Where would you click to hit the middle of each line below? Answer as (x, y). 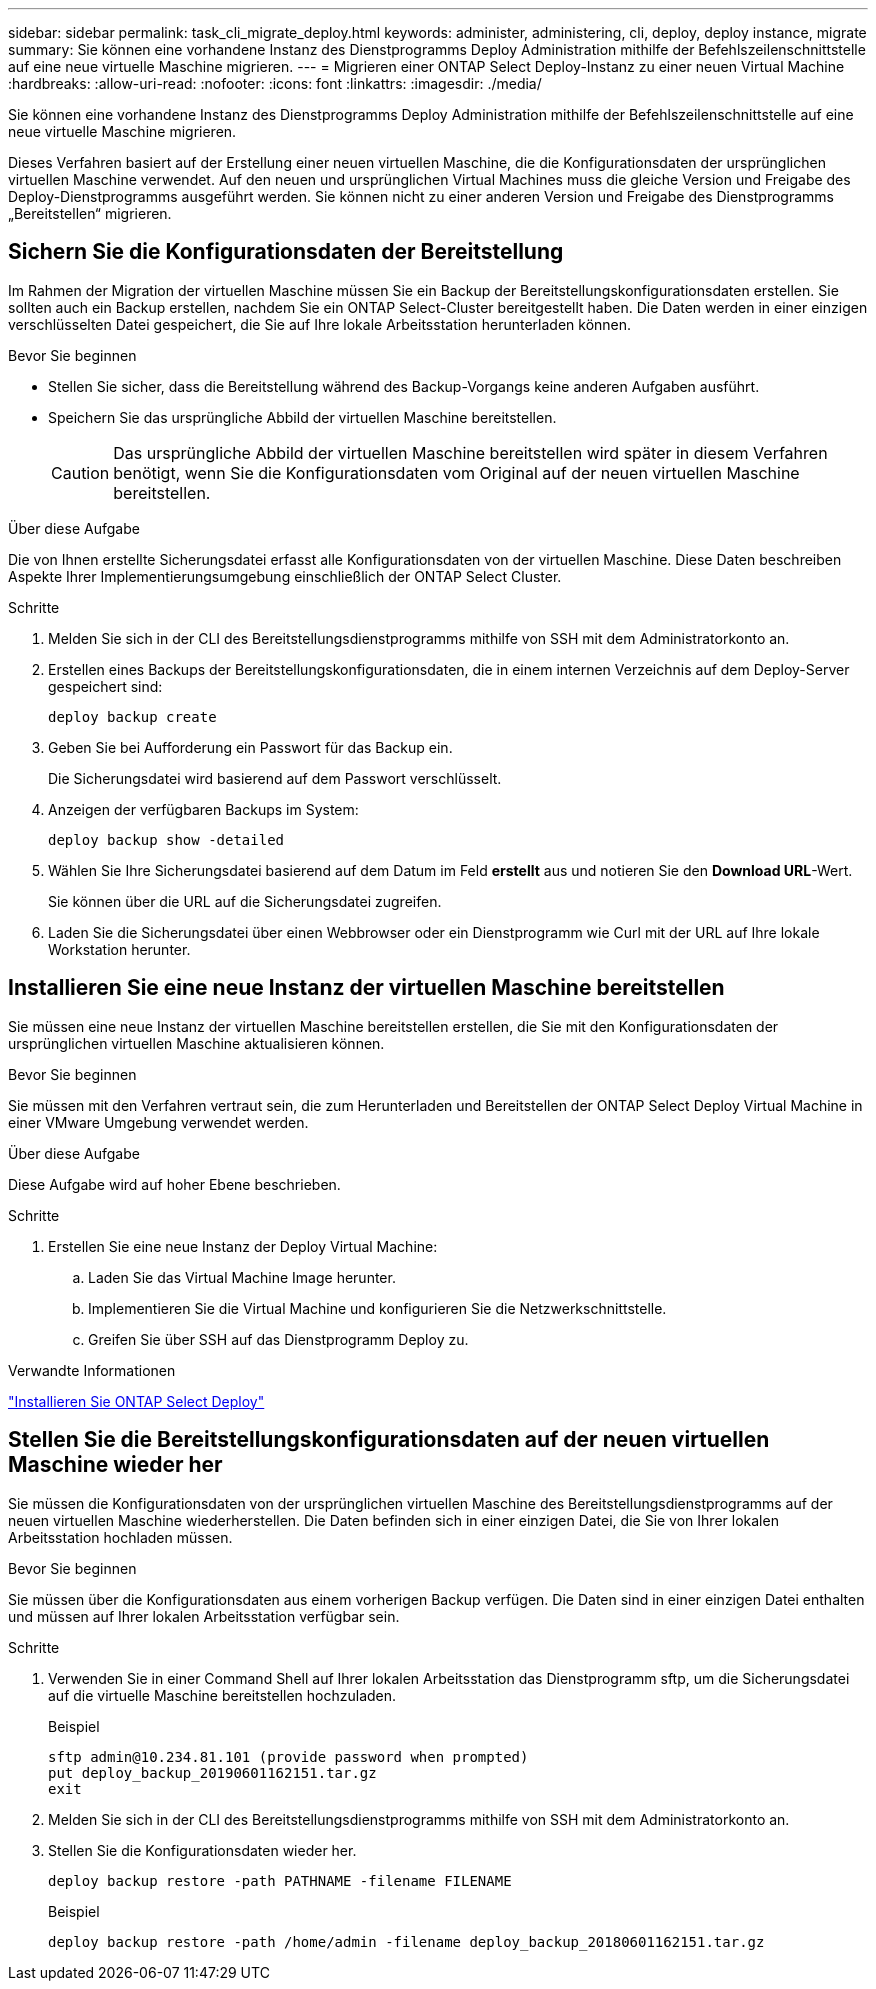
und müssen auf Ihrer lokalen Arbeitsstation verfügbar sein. (204, 1616)
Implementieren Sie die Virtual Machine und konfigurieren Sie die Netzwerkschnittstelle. (377, 1308)
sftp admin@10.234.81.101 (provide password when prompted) (288, 1756)
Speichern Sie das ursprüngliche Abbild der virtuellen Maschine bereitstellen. (302, 417)
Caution (80, 472)
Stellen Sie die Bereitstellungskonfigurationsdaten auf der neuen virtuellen (389, 1440)
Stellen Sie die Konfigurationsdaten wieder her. (202, 1850)
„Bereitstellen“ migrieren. (90, 213)
